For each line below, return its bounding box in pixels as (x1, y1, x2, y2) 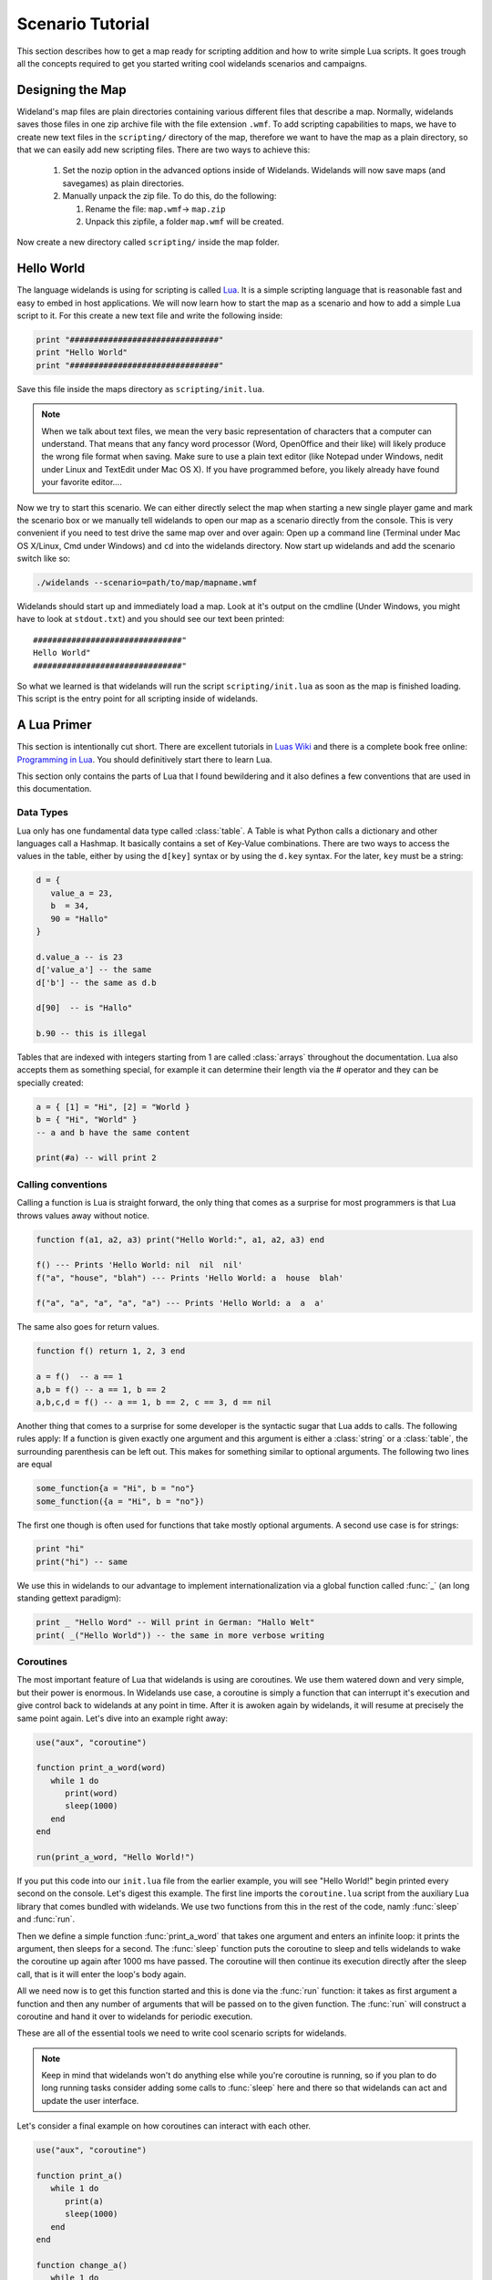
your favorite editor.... (41, 477, 122, 488)
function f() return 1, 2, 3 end (36, 1346, 186, 1356)
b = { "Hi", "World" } (36, 1114, 138, 1125)
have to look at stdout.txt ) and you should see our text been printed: (16, 614, 285, 625)
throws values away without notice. (16, 1209, 150, 1221)
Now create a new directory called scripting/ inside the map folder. (16, 237, 280, 248)
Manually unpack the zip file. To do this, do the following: (62, 191, 277, 202)
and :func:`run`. (16, 1913, 76, 1924)
